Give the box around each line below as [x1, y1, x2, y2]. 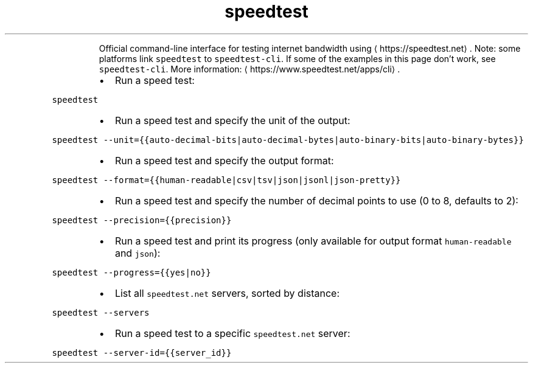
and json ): [114, 246, 161, 259]
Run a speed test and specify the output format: [114, 154, 334, 167]
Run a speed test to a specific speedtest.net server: [114, 327, 350, 339]
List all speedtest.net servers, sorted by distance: [114, 286, 340, 299]
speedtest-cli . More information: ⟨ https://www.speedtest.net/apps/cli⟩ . [99, 63, 400, 74]
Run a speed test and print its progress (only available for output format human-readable [114, 234, 512, 247]
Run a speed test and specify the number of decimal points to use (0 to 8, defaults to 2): [114, 194, 518, 207]
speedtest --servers [52, 307, 150, 318]
